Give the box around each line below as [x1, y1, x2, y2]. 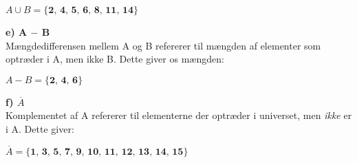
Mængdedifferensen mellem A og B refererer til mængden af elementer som [6, 38, 321, 52]
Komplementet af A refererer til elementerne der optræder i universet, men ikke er [6, 108, 352, 122]
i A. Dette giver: [6, 121, 74, 135]
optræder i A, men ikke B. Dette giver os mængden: [6, 52, 224, 66]
